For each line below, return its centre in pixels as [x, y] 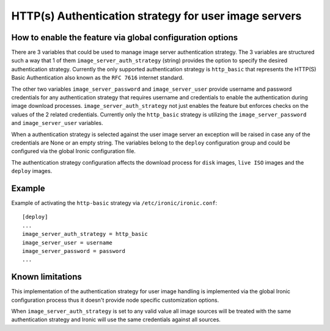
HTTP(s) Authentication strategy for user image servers [156, 16]
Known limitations [46, 277]
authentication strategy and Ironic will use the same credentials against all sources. [116, 319]
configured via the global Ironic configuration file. [73, 151]
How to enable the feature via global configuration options [125, 37]
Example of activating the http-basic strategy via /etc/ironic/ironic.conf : [114, 203]
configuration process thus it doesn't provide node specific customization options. [115, 300]
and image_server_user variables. [57, 123]
